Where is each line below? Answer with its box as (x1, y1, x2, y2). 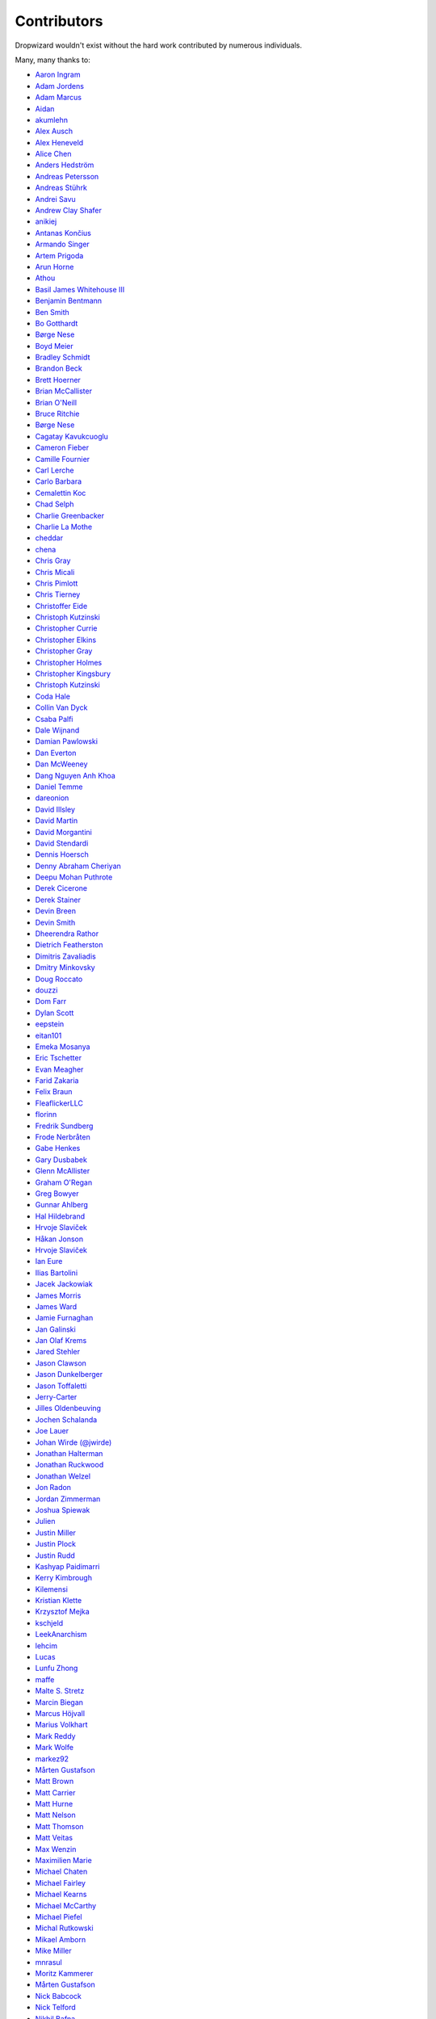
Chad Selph (35, 499, 74, 509)
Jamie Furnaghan (35, 1313, 94, 1323)
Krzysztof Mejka (35, 1607, 90, 1617)
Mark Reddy (35, 1731, 76, 1740)
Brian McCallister (35, 386, 93, 396)
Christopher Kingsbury (35, 669, 111, 678)
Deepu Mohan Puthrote (35, 872, 113, 882)
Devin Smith (35, 917, 76, 927)
